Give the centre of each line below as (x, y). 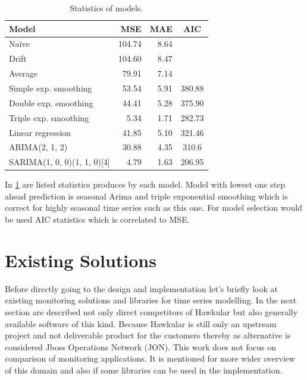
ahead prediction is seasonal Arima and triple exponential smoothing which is (146, 196)
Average (23, 73)
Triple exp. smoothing (49, 117)
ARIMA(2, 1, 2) (38, 147)
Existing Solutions (81, 260)
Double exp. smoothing (51, 102)
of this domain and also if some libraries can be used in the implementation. (144, 370)
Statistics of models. (106, 8)
